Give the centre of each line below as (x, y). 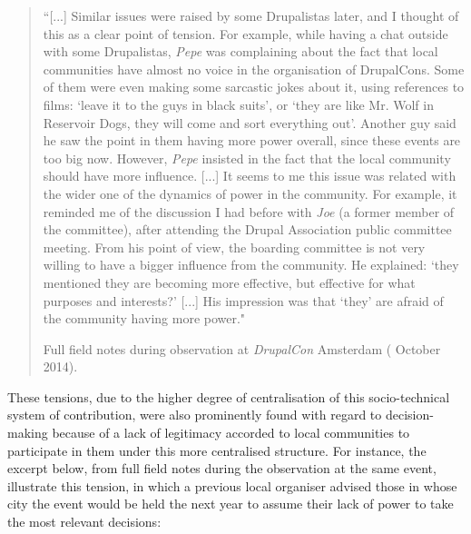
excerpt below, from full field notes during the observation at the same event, (222, 468)
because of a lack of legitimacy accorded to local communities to (231, 433)
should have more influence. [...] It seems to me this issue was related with (250, 176)
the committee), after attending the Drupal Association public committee (247, 229)
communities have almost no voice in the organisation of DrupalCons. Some (254, 69)
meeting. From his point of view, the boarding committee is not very (234, 247)
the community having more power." (144, 318)
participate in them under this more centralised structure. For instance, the (217, 450)
